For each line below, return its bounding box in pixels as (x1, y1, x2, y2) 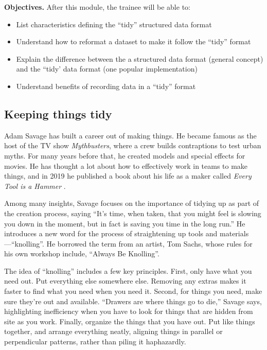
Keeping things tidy (4, 106, 112, 121)
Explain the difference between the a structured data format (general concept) (16, 53, 263, 64)
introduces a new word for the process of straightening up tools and (4, 228, 218, 239)
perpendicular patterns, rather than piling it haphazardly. (4, 336, 186, 347)
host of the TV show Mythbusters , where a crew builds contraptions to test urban (4, 140, 261, 151)
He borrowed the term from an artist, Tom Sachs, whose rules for (46, 238, 253, 249)
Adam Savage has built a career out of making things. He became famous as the (4, 130, 257, 141)
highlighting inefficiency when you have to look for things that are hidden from (4, 306, 253, 317)
